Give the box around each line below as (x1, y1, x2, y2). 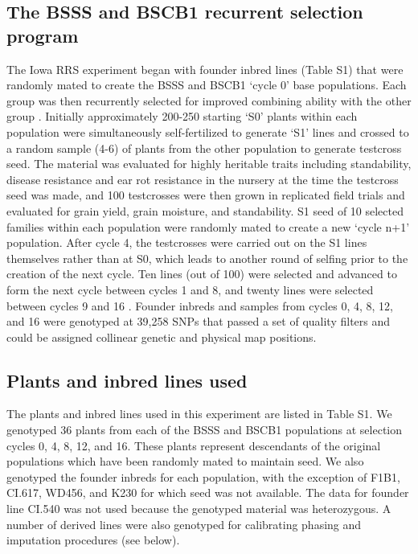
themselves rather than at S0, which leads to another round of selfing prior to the (6, 249, 408, 266)
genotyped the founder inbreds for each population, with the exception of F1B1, (6, 468, 400, 485)
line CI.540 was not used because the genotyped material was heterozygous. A (6, 500, 391, 517)
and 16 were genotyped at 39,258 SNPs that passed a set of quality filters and (6, 313, 391, 330)
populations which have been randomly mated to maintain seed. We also (6, 453, 364, 470)
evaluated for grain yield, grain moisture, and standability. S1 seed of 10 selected (6, 202, 404, 219)
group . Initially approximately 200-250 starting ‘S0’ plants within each (6, 108, 358, 125)
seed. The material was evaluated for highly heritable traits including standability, (6, 155, 412, 172)
